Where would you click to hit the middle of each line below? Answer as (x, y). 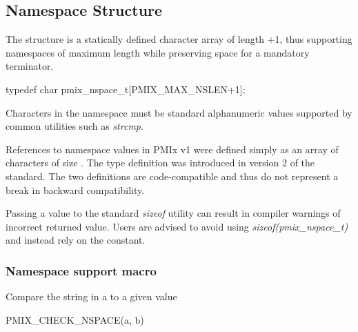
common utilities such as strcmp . (74, 126)
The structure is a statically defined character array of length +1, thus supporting (179, 39)
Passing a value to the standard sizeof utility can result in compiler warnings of (173, 213)
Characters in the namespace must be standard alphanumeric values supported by (179, 112)
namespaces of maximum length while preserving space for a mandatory (158, 52)
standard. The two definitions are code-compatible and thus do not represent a (172, 176)
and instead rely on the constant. (76, 240)
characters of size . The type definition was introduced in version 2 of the (160, 163)
